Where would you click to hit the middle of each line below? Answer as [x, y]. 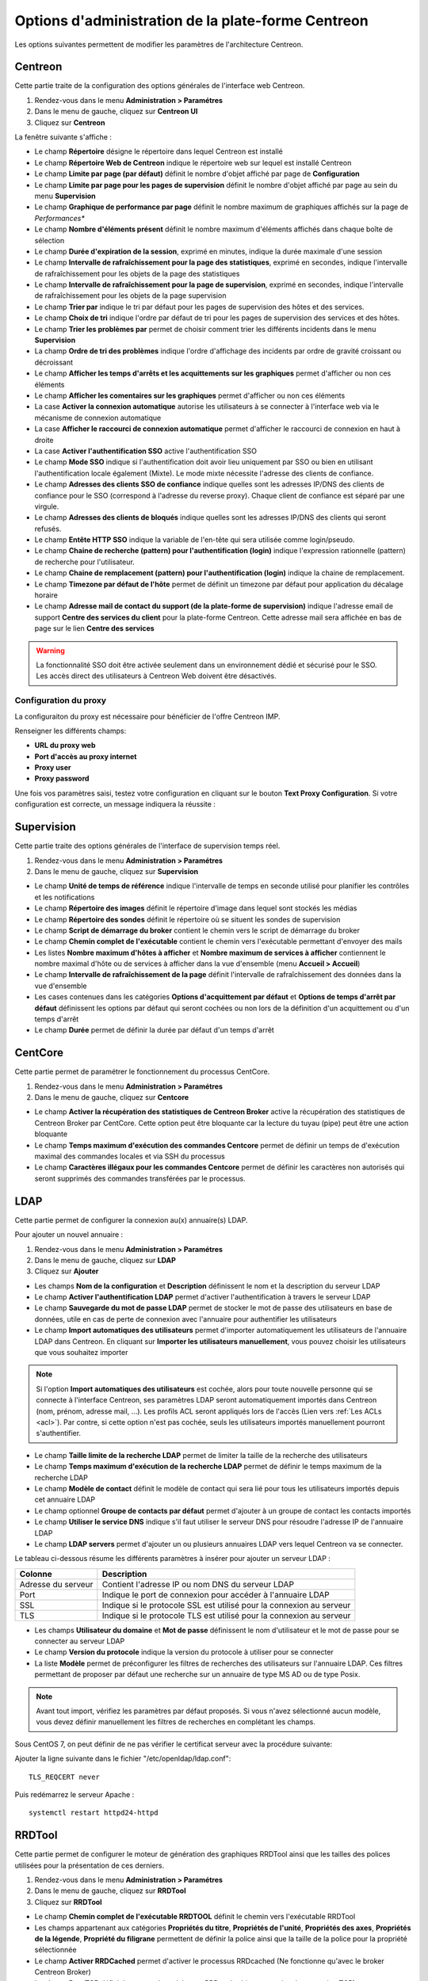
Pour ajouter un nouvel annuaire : [69, 1235]
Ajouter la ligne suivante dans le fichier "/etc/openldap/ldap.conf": [123, 1758]
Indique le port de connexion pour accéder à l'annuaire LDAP [216, 1594]
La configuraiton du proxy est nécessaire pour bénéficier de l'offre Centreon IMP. [147, 716]
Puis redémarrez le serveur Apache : [75, 1794]
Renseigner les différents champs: [71, 731]
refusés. [48, 529]
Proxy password [62, 779]
